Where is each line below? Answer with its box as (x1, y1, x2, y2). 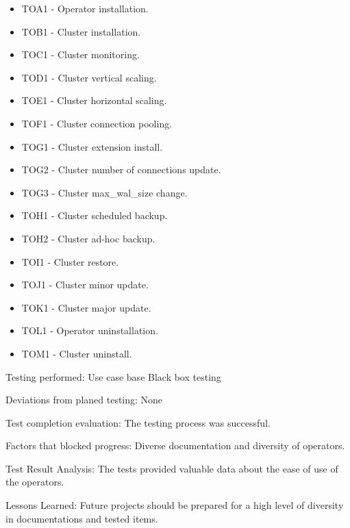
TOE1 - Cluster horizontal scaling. (21, 93, 167, 108)
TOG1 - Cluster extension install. (21, 139, 163, 153)
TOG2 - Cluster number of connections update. (21, 162, 221, 177)
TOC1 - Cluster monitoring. (21, 47, 140, 62)
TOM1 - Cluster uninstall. (21, 346, 132, 360)
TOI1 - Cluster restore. (21, 254, 119, 268)
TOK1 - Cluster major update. (21, 300, 151, 314)
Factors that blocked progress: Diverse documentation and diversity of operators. (5, 438, 345, 453)
